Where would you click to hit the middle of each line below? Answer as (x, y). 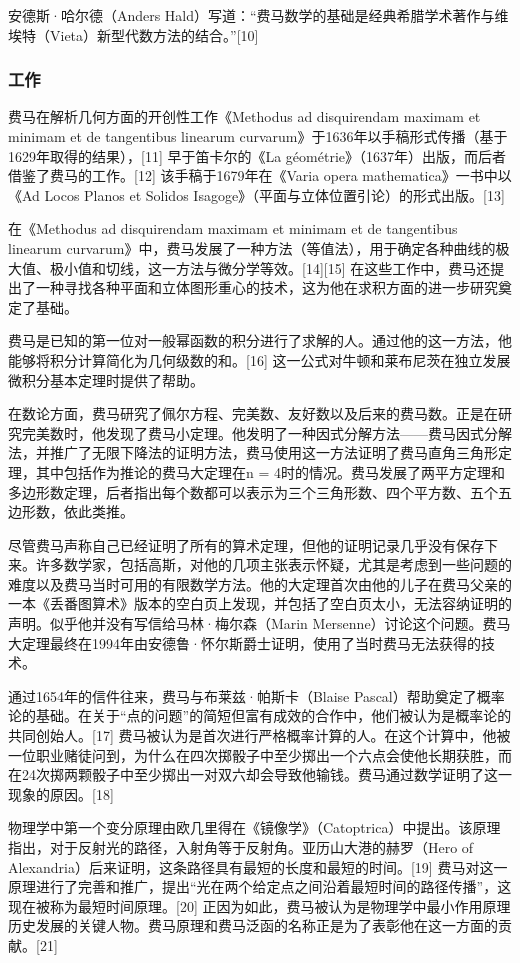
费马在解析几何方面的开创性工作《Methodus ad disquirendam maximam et (244, 116)
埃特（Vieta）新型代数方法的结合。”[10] (133, 34)
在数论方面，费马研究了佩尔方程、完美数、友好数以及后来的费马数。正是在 (253, 413)
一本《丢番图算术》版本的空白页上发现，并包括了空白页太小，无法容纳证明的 (260, 603)
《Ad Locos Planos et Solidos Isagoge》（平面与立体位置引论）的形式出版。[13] (256, 194)
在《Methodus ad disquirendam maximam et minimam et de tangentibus (233, 228)
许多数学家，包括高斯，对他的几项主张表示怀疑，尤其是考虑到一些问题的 (273, 564)
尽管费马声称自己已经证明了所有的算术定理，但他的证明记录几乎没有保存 (246, 544)
